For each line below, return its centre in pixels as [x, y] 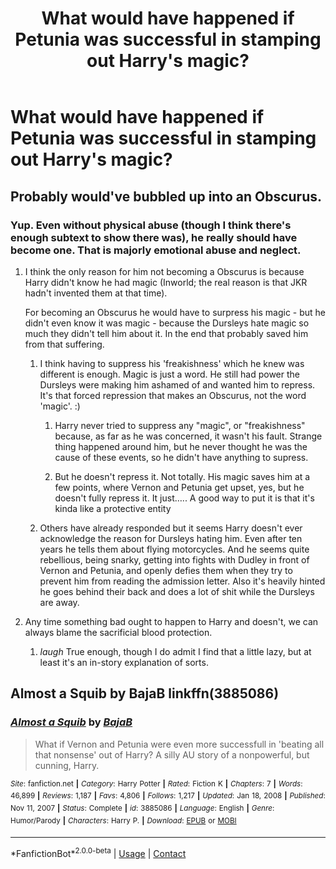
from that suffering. [64, 344]
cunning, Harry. [67, 765]
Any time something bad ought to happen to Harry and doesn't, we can [171, 621]
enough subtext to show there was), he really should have [154, 237]
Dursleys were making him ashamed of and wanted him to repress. [177, 384]
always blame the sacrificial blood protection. [118, 632]
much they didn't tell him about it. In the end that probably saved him [166, 333]
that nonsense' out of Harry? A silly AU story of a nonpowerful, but [172, 754]
